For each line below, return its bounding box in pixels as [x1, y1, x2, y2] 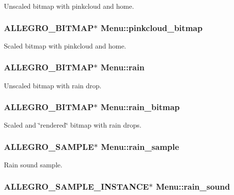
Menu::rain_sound [156, 180, 230, 192]
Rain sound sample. [4, 160, 63, 170]
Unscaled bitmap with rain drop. [4, 80, 102, 90]
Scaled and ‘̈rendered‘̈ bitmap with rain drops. [4, 120, 142, 130]
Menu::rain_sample [101, 140, 180, 152]
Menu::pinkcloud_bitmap [100, 21, 203, 33]
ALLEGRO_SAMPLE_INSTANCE [4, 180, 149, 192]
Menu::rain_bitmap [100, 101, 180, 113]
